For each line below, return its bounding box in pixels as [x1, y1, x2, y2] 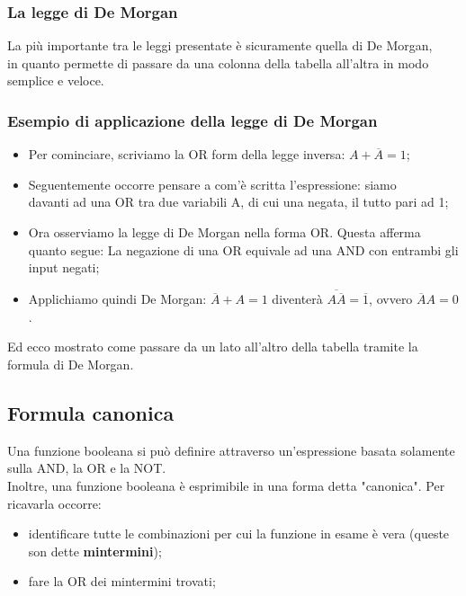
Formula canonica [7, 398, 175, 426]
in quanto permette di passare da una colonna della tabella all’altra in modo [7, 53, 429, 72]
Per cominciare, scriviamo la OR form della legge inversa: [28, 145, 345, 164]
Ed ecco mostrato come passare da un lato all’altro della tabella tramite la [7, 337, 418, 356]
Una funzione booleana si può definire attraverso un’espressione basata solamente [7, 440, 455, 459]
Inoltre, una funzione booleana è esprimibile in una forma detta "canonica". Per [7, 476, 445, 494]
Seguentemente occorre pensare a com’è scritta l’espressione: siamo [28, 174, 397, 193]
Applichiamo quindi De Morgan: [28, 289, 207, 308]
